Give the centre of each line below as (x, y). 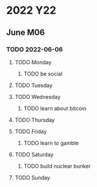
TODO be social (43, 74)
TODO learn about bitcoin (55, 108)
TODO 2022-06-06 (35, 49)
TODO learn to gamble (51, 143)
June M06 (26, 32)
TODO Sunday (32, 177)
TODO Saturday (34, 154)
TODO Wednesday (37, 96)
